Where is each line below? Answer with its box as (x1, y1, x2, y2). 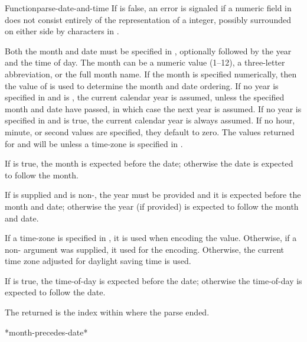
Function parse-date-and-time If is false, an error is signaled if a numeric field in (5, 2, 292, 14)
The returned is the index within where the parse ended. (5, 306, 210, 318)
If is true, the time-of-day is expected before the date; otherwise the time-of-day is (5, 274, 302, 286)
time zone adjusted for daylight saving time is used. (5, 255, 191, 267)
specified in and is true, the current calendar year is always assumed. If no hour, (5, 114, 295, 126)
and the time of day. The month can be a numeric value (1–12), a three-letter (5, 56, 285, 69)
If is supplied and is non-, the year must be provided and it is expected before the (5, 188, 301, 201)
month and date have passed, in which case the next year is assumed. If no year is (5, 102, 302, 115)
